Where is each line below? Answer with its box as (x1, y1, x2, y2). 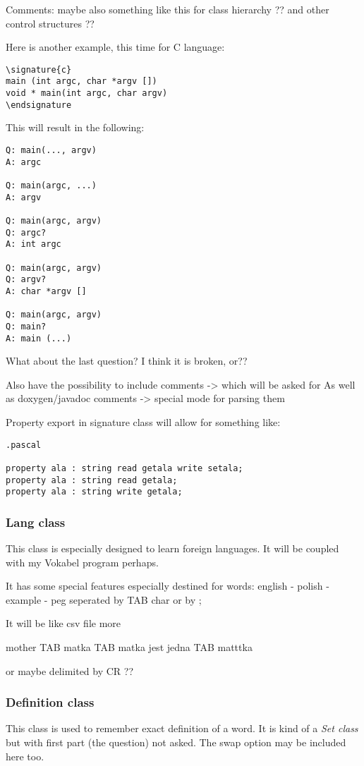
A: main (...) (6, 333, 72, 344)
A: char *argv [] (6, 286, 87, 296)
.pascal (6, 439, 42, 450)
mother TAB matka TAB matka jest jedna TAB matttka (6, 640, 253, 654)
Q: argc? (6, 227, 47, 238)
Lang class (6, 513, 66, 530)
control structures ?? (6, 16, 95, 30)
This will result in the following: (6, 120, 145, 135)
